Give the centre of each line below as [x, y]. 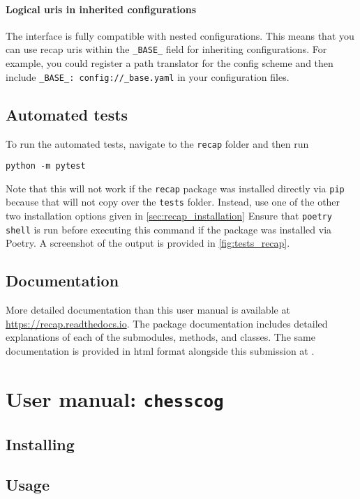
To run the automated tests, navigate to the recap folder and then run [157, 143]
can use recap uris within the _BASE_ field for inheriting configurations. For [166, 49]
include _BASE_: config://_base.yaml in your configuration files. [148, 76]
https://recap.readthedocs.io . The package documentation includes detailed [167, 323]
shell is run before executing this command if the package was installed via [169, 229]
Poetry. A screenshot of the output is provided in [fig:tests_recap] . [148, 243]
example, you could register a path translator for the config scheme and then [170, 63]
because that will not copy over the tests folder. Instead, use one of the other [173, 202]
